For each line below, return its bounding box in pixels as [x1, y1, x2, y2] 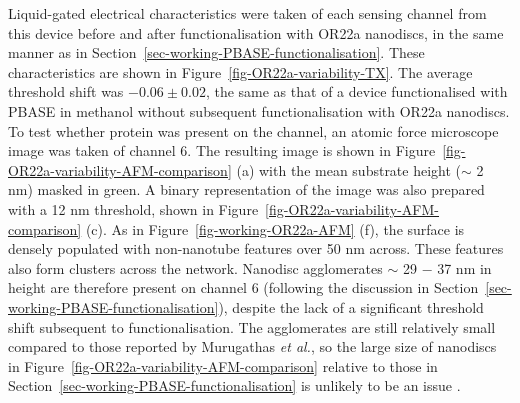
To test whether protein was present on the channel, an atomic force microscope [8, 120, 499, 141]
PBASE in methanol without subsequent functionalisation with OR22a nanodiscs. [8, 100, 510, 121]
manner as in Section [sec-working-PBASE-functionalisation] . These [8, 42, 425, 63]
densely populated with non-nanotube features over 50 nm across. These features [8, 238, 504, 259]
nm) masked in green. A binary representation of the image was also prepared [8, 179, 485, 200]
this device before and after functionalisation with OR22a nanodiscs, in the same [8, 22, 504, 43]
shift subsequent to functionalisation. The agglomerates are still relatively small [8, 316, 496, 337]
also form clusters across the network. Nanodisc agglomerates [8, 257, 383, 278]
